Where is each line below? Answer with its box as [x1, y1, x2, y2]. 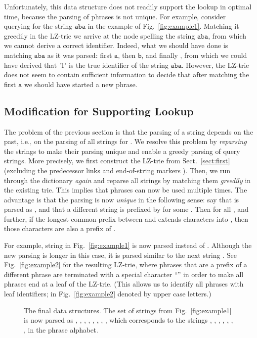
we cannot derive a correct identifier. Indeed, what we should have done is [4, 40, 228, 50]
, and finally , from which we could [141, 49, 247, 60]
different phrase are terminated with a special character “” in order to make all [4, 269, 244, 279]
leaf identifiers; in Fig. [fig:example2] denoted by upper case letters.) [4, 289, 212, 299]
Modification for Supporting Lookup [4, 103, 194, 118]
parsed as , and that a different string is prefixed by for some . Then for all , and [4, 204, 249, 214]
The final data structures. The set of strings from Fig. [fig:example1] [24, 305, 232, 315]
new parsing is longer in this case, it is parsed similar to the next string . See [4, 249, 237, 260]
